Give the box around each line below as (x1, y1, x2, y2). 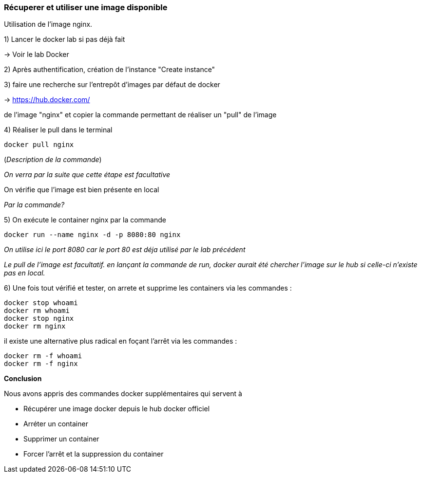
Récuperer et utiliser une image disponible (4, 2, 168, 12)
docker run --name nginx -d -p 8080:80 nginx (4, 231, 181, 239)
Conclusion (4, 374, 42, 383)
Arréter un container (23, 420, 88, 428)
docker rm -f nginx (4, 360, 78, 368)
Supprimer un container (23, 435, 99, 443)
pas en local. (4, 269, 45, 277)
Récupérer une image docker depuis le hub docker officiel (23, 404, 210, 413)
